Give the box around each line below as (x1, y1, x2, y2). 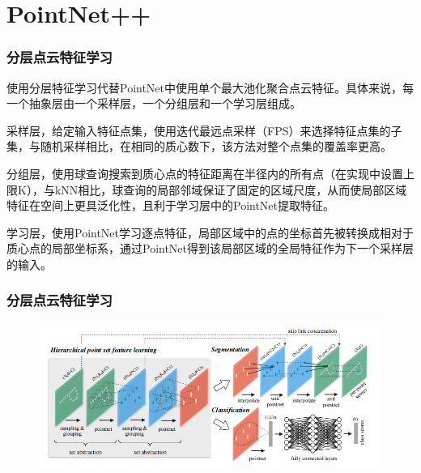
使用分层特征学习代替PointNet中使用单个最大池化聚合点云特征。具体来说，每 (6, 79, 415, 96)
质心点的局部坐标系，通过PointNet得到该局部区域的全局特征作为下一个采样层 (6, 240, 415, 257)
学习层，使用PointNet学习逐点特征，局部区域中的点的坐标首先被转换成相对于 (6, 224, 415, 241)
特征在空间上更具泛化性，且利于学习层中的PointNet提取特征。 (6, 197, 335, 214)
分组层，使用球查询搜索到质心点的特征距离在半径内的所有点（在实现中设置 (6, 164, 403, 181)
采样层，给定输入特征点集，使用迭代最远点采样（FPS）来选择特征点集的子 (6, 121, 402, 138)
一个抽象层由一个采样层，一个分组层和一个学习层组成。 (6, 95, 301, 112)
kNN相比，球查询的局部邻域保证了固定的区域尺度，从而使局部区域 (54, 181, 407, 198)
